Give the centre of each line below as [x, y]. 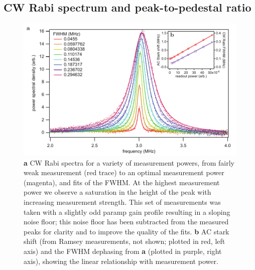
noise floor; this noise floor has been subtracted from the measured [126, 222]
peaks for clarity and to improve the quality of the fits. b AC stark [126, 231]
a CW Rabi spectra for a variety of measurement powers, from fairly [129, 162]
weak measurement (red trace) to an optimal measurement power [124, 172]
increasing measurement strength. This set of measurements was [122, 202]
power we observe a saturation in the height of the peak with [117, 192]
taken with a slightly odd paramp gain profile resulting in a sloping [127, 212]
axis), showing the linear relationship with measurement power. [121, 261]
